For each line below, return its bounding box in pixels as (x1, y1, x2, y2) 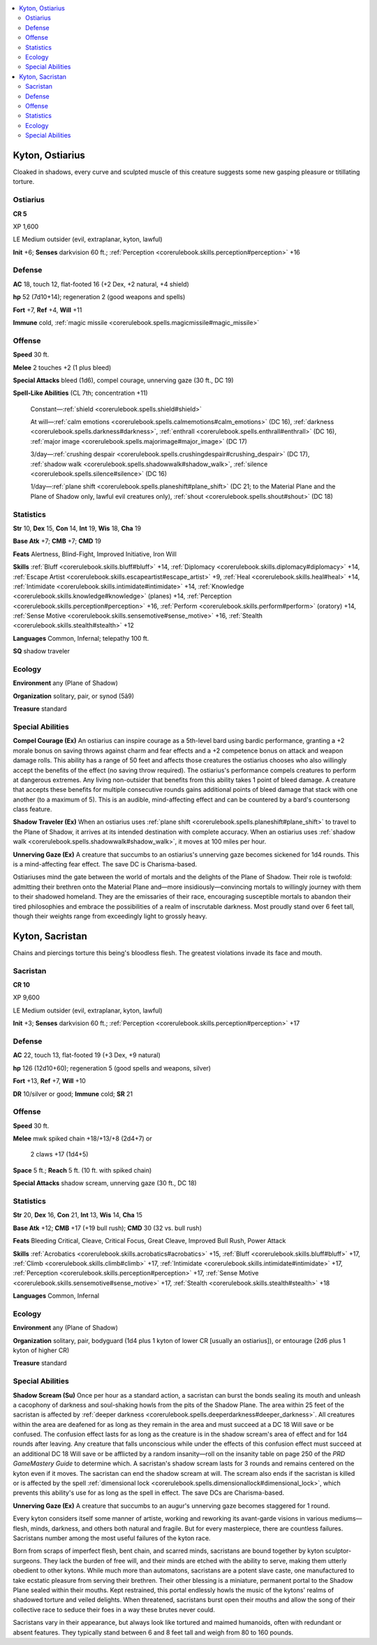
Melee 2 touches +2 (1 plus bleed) (13, 363, 112, 372)
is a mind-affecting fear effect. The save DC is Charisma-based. (13, 860, 198, 869)
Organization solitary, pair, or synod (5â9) (13, 692, 135, 700)
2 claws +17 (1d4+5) (30, 1150, 89, 1159)
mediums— (329, 1514, 362, 1523)
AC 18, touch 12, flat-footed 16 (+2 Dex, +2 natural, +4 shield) (13, 280, 190, 288)
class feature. (13, 805, 52, 813)
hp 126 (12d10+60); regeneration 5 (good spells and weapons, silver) (13, 1064, 212, 1072)
